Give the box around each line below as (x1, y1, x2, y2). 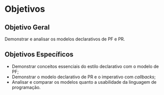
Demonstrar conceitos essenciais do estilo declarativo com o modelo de (11, 63, 159, 69)
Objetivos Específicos (4, 50, 74, 59)
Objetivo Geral (4, 23, 50, 32)
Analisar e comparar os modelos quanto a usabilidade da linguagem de (11, 79, 157, 85)
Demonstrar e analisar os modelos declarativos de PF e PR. (4, 36, 125, 42)
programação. (11, 84, 41, 90)
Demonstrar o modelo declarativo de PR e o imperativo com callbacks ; (11, 74, 156, 80)
